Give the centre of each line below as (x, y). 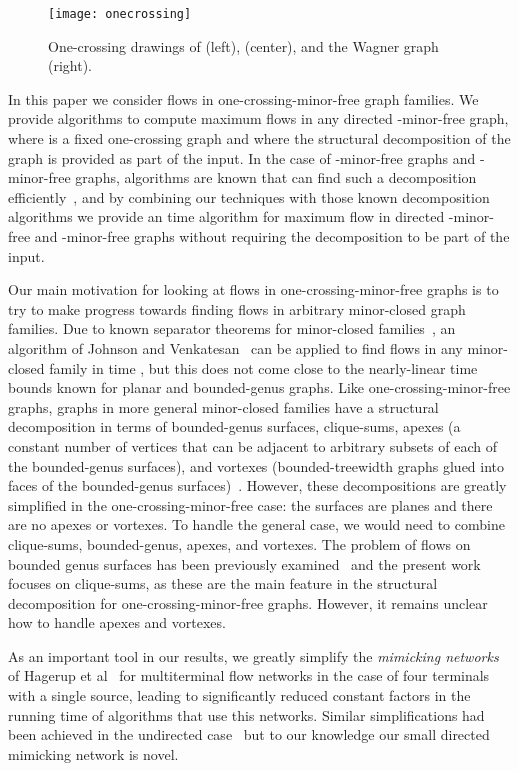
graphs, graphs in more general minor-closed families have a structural (223, 406)
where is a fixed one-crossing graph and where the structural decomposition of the (259, 138)
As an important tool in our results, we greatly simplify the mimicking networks (253, 655)
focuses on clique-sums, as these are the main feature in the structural (223, 583)
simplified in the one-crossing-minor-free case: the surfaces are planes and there (250, 504)
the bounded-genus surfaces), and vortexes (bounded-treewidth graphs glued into (256, 465)
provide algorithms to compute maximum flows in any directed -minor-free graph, (258, 118)
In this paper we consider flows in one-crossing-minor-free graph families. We (243, 98)
